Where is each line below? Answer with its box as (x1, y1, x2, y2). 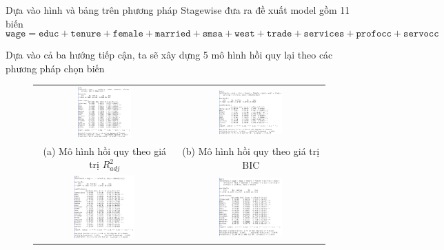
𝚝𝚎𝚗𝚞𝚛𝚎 (70, 29, 101, 39)
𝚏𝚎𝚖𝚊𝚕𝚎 (112, 29, 143, 39)
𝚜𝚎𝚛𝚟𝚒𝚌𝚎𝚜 (303, 29, 345, 39)
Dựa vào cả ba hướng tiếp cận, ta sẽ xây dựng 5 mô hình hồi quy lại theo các (6, 48, 333, 62)
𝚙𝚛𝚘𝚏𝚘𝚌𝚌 (356, 29, 392, 39)
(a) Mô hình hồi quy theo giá (43, 143, 167, 158)
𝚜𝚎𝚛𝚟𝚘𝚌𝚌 (403, 29, 439, 39)
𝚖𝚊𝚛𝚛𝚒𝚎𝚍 (155, 29, 191, 39)
